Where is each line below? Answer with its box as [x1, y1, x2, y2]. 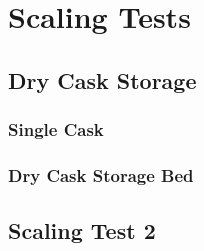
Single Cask [8, 117, 104, 142]
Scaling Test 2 [8, 215, 156, 246]
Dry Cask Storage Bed [8, 162, 194, 187]
